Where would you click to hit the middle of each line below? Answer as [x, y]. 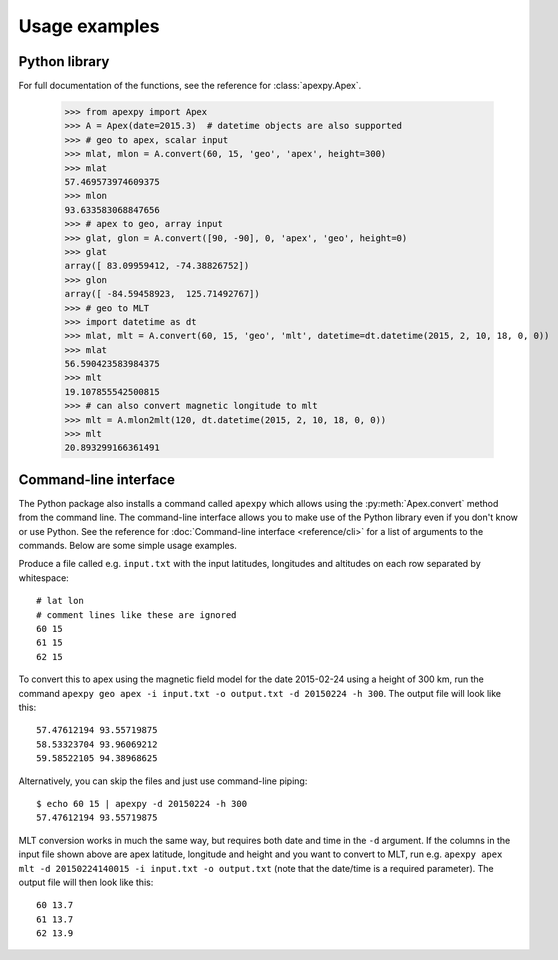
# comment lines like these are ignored [136, 614]
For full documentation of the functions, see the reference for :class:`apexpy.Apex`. [190, 86]
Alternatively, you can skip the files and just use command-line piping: [163, 781]
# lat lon [60, 601]
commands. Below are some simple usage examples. [127, 546]
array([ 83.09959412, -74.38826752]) [157, 266]
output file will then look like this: [86, 882]
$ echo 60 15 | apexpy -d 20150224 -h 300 [142, 803]
